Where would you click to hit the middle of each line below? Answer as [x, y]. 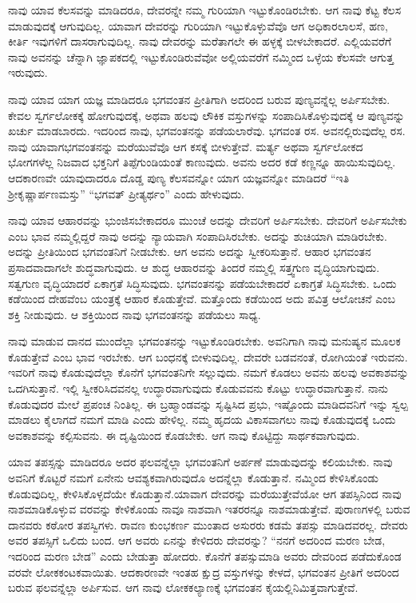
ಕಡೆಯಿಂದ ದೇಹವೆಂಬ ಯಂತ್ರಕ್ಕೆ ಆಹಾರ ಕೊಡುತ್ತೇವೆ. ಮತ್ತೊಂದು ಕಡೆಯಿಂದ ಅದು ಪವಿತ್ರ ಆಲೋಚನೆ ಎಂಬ [202, 299]
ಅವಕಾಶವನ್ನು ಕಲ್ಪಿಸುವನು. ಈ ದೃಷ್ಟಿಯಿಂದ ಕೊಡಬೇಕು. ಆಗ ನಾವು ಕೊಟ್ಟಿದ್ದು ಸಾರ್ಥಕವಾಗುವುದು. [184, 435]
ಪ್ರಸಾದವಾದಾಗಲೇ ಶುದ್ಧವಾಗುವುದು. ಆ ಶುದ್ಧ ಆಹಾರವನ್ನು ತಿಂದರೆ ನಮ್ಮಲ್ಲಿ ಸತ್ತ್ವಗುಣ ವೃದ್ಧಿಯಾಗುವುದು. [194, 267]
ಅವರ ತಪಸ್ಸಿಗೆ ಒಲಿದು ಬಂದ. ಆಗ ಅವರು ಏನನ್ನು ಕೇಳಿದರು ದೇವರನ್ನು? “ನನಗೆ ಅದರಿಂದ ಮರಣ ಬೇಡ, [197, 540]
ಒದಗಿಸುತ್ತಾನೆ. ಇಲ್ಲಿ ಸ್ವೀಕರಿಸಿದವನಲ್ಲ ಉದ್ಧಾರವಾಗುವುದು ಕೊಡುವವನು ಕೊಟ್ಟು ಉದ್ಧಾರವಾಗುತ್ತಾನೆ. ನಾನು [198, 388]
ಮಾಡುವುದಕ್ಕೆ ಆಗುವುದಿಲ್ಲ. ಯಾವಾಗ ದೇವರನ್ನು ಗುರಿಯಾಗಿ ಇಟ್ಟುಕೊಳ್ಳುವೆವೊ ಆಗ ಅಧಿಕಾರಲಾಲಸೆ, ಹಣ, [198, 25]
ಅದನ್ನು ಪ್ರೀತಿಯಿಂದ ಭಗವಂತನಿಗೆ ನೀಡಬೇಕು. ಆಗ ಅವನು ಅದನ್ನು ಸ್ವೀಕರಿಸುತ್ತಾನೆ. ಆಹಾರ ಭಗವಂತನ [190, 252]
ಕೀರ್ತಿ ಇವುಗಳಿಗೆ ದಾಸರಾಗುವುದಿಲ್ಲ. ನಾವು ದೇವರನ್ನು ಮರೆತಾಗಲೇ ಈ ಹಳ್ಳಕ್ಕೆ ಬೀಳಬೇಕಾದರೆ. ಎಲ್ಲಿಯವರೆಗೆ [200, 41]
